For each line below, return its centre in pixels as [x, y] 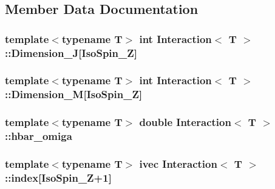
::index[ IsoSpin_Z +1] [58, 177]
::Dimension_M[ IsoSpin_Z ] [74, 94]
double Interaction [185, 122]
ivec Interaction [178, 164]
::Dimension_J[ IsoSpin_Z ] [71, 52]
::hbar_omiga [39, 136]
